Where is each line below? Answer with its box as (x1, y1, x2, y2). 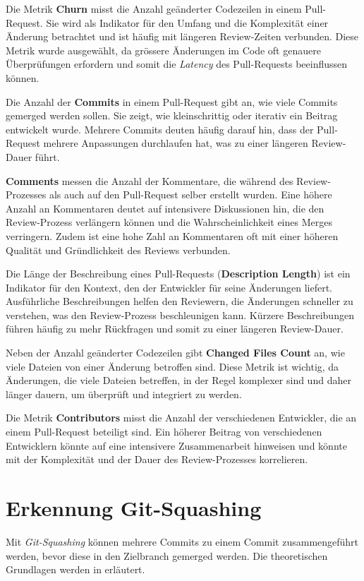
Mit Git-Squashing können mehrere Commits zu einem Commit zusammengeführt (6, 534, 359, 549)
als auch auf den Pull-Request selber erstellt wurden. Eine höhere (49, 187, 332, 202)
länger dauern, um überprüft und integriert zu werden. (6, 386, 242, 401)
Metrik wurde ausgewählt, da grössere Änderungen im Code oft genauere (6, 42, 321, 57)
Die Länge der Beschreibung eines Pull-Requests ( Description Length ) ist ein (6, 266, 351, 281)
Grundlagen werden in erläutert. (6, 562, 145, 577)
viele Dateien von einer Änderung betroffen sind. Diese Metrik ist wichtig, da (6, 359, 339, 373)
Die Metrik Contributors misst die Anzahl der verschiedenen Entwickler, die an (6, 410, 357, 425)
